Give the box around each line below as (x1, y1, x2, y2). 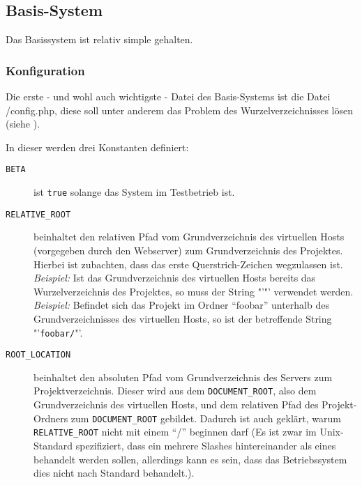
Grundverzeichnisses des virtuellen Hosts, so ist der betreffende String (33, 311, 332, 325)
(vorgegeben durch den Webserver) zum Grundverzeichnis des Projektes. (33, 243, 343, 257)
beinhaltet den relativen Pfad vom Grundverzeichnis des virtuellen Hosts (33, 229, 345, 244)
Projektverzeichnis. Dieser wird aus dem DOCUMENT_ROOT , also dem (33, 383, 317, 398)
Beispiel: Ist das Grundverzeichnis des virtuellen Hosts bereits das (33, 270, 316, 285)
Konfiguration (6, 61, 85, 79)
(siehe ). (6, 116, 40, 131)
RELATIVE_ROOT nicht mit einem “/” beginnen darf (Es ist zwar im (33, 424, 317, 439)
